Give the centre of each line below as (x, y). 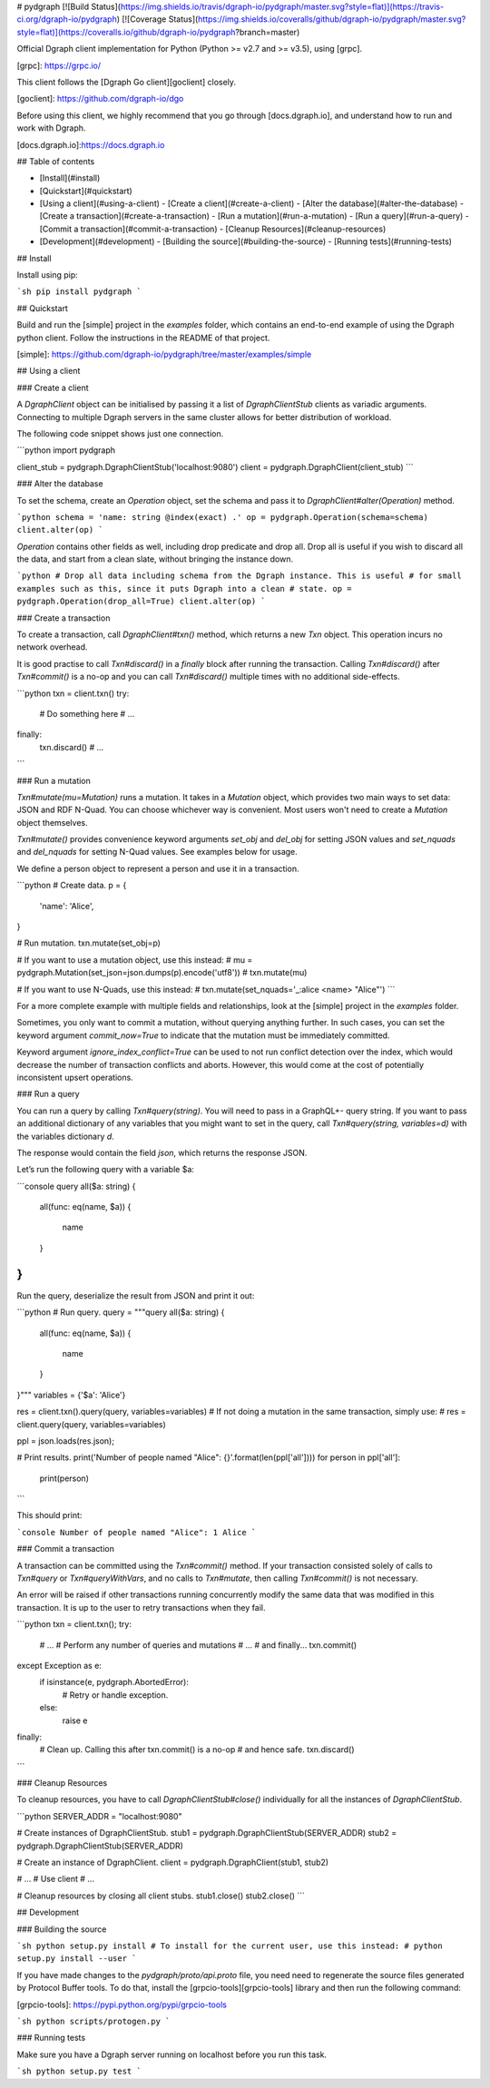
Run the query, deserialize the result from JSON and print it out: (136, 1295)
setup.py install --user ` (77, 1959)
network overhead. (52, 647)
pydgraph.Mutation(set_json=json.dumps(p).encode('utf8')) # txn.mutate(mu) (162, 973)
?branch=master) (268, 32)
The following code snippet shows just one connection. (120, 433)
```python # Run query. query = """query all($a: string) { (121, 1312)
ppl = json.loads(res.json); (66, 1441)
